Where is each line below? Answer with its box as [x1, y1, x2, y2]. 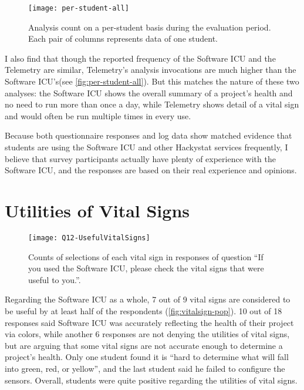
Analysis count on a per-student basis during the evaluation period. [28, 21, 271, 33]
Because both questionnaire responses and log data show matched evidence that [5, 129, 292, 142]
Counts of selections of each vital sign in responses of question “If [28, 250, 264, 263]
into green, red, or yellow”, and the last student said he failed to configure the [5, 362, 285, 374]
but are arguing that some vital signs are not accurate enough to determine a [5, 339, 283, 351]
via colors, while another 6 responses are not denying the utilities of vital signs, [5, 328, 290, 340]
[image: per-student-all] [28, 4, 129, 12]
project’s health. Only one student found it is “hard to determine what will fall [5, 351, 289, 363]
